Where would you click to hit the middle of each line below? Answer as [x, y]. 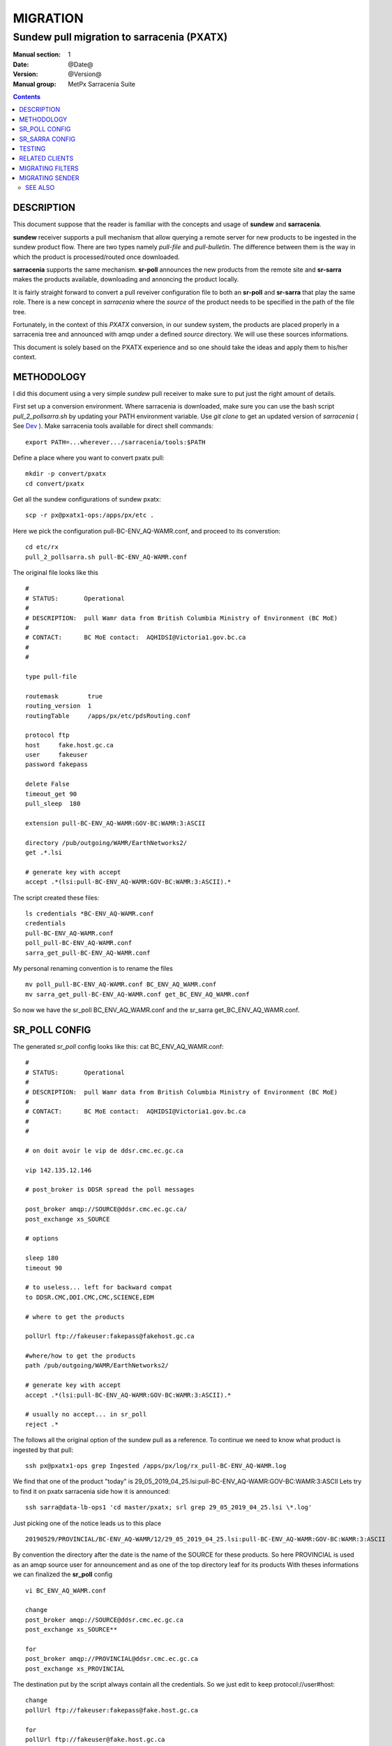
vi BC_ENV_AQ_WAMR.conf [66, 1590]
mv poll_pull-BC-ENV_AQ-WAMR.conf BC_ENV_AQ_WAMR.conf [121, 984]
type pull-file [51, 676]
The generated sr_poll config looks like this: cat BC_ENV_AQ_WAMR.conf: [118, 1046]
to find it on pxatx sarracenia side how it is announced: [92, 1491]
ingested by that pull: [43, 1450]
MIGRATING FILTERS [49, 168]
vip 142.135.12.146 [59, 1170]
